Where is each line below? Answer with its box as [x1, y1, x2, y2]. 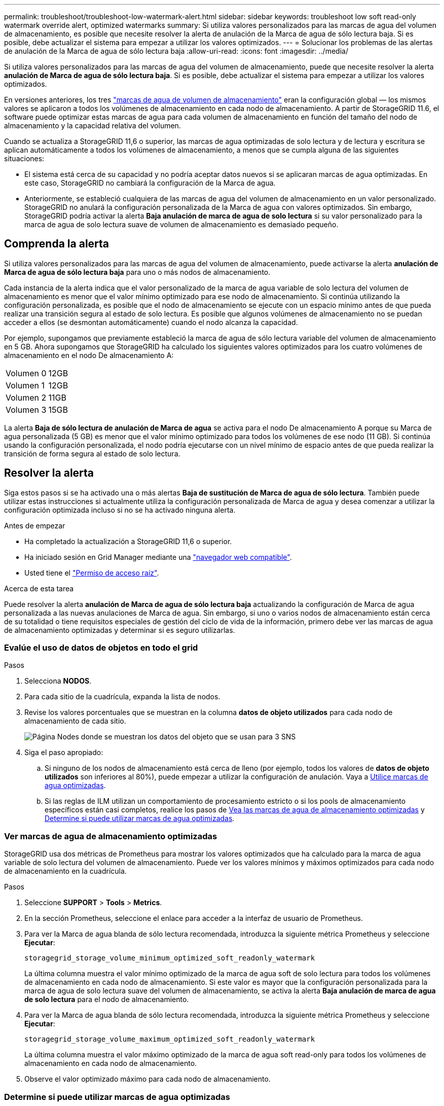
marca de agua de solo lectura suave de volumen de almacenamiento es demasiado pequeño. [24, 220, 339, 229]
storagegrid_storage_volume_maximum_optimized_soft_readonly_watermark [24, 1035, 315, 1044]
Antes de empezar [4, 521, 65, 530]
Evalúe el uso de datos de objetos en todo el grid [4, 643, 198, 653]
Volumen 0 [6, 368, 47, 378]
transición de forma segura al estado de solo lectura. [4, 449, 180, 458]
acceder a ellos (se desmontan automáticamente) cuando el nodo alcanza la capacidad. [4, 317, 298, 327]
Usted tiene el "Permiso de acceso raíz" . [24, 568, 159, 577]
